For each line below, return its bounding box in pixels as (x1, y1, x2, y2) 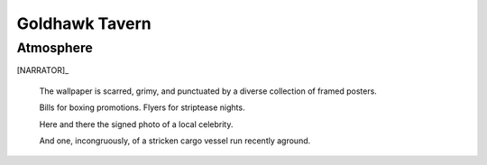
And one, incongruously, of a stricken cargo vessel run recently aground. (39, 135, 311, 146)
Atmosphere (16, 40, 94, 56)
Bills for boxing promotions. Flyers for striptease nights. (39, 102, 245, 113)
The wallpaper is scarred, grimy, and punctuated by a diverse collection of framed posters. (39, 86, 378, 96)
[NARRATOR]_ (16, 65, 69, 76)
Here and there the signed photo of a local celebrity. (39, 118, 234, 130)
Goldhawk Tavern (16, 14, 152, 33)
